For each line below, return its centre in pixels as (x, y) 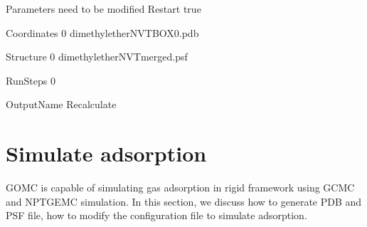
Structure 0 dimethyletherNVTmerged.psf (97, 57)
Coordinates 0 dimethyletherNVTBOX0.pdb (102, 32)
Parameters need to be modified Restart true (103, 9)
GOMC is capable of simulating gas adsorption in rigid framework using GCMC (180, 188)
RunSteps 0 (31, 80)
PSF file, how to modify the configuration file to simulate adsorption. (156, 215)
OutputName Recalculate (61, 104)
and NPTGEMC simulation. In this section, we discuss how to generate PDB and (184, 201)
